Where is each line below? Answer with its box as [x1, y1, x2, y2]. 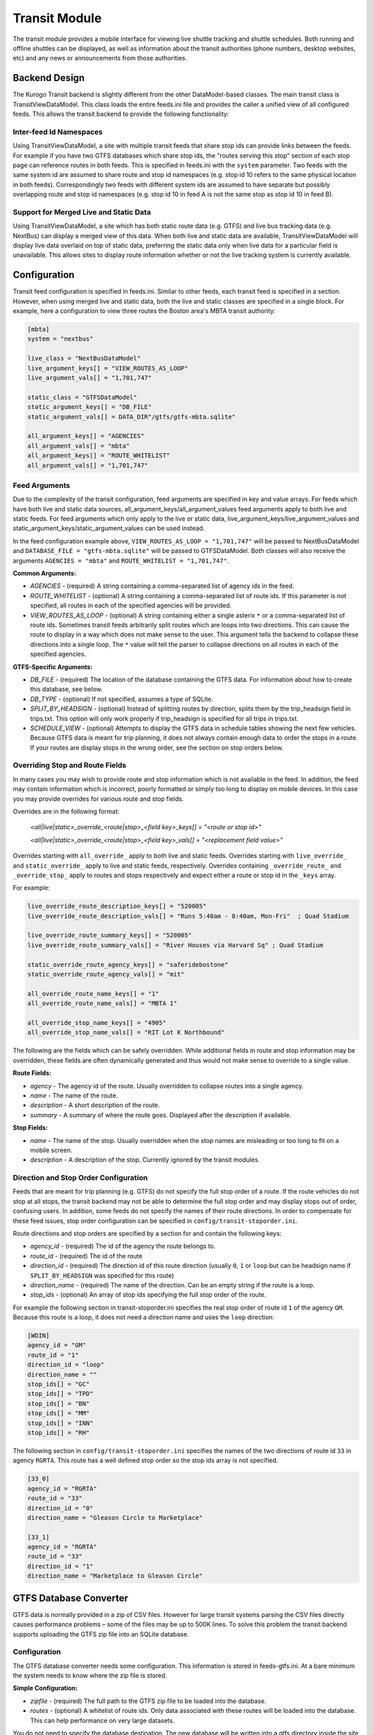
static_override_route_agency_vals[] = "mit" [27, 970, 185, 979]
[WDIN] [27, 1332, 50, 1339]
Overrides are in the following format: [12, 807, 120, 815]
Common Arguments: [12, 569, 76, 577]
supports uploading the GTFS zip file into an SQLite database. [12, 1630, 189, 1638]
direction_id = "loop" [27, 1361, 105, 1369]
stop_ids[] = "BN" [27, 1399, 90, 1407]
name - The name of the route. [30, 1091, 118, 1099]
